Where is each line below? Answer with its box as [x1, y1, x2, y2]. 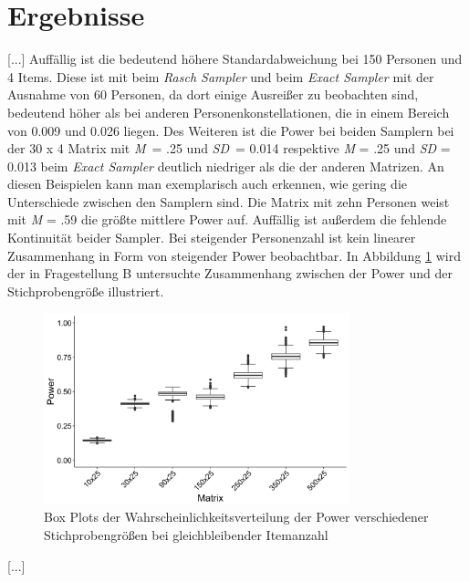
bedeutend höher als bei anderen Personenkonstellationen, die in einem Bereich [7, 102, 450, 121]
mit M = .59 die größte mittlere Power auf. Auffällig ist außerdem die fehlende [7, 210, 447, 229]
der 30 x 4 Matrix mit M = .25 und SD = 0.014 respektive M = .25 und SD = [7, 139, 451, 158]
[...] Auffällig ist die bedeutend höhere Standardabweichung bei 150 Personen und [7, 49, 463, 68]
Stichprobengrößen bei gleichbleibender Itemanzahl [44, 525, 328, 544]
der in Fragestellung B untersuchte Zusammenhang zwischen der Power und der [7, 264, 453, 283]
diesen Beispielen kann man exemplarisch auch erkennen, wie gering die [7, 174, 408, 193]
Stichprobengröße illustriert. [7, 281, 164, 300]
